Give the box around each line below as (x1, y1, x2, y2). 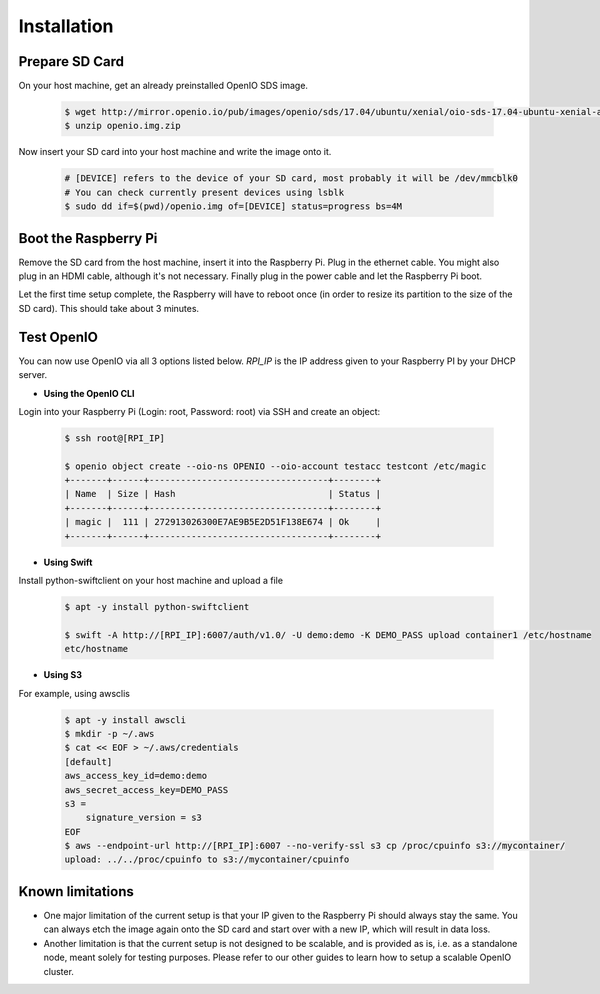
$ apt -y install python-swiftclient (64, 601, 250, 613)
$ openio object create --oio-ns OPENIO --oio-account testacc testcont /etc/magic (64, 460, 487, 472)
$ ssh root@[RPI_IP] (64, 432, 165, 444)
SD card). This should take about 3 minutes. (18, 302, 200, 314)
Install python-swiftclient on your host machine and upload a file (18, 575, 284, 587)
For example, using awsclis (18, 687, 130, 699)
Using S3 (43, 669, 82, 681)
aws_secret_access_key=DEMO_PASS (64, 784, 229, 795)
